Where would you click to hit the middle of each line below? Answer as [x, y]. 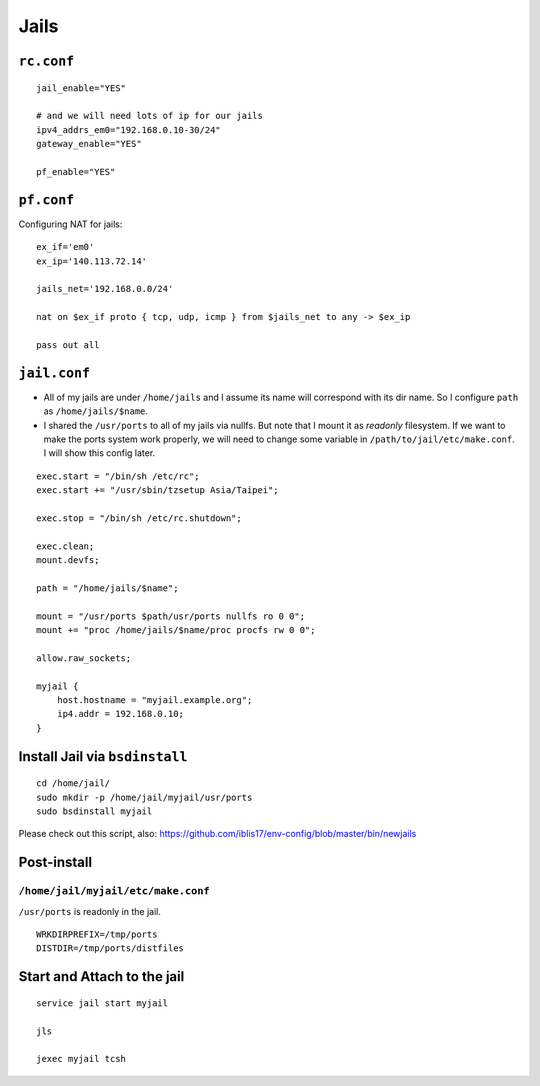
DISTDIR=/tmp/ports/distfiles [110, 948]
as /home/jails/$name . [96, 411]
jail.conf [54, 373]
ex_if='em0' [65, 247]
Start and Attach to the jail [101, 976]
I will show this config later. [99, 453]
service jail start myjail [102, 1003]
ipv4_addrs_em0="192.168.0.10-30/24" [129, 129]
